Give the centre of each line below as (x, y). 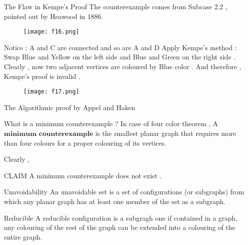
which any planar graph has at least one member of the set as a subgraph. (115, 201)
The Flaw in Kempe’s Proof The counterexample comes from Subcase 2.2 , (116, 6)
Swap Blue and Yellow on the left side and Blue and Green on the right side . (120, 57)
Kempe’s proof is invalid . (42, 76)
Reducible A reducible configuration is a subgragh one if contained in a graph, (121, 217)
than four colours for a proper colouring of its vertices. (85, 142)
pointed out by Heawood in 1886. (54, 16)
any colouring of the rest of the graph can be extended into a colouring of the (120, 227)
